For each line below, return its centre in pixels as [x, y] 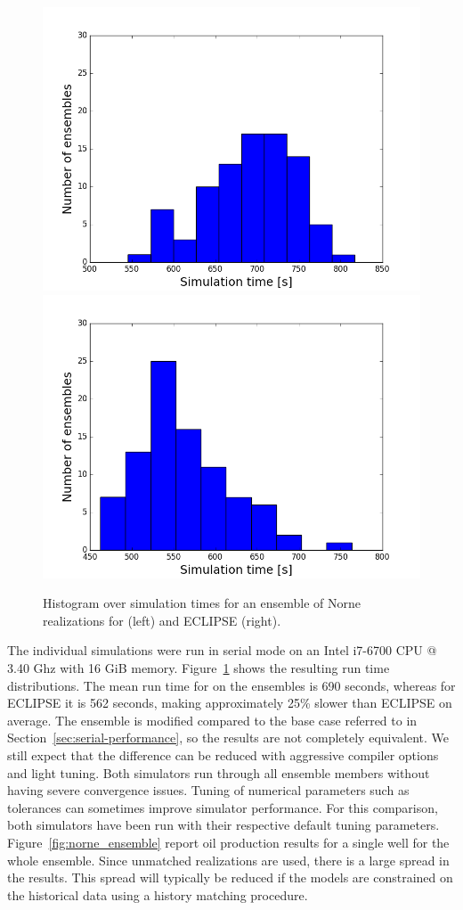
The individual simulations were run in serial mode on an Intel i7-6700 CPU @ [222, 650]
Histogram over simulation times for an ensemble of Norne [202, 603]
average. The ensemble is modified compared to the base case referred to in [212, 720]
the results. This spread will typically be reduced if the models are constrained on [230, 877]
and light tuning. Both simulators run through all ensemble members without [219, 772]
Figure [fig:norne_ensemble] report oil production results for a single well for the [228, 842]
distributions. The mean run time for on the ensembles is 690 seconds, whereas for [231, 685]
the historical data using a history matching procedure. [158, 894]
